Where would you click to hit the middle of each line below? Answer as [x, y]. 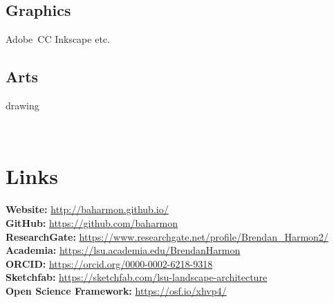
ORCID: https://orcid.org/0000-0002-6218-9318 [109, 263]
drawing [22, 105]
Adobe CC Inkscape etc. [58, 39]
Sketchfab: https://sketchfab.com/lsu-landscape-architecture [137, 277]
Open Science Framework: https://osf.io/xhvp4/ [116, 290]
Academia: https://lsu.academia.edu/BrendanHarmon [123, 250]
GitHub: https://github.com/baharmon [92, 222]
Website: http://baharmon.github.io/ [87, 209]
